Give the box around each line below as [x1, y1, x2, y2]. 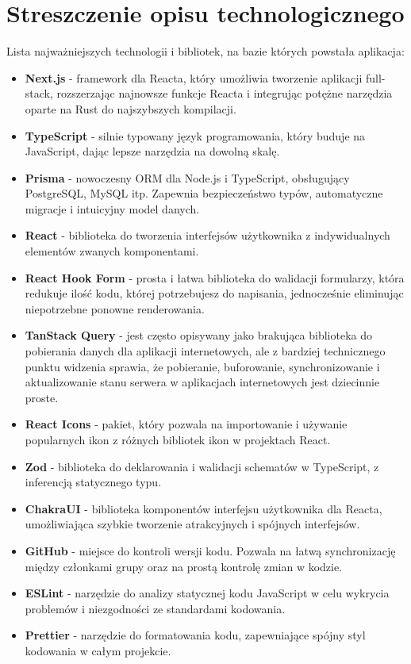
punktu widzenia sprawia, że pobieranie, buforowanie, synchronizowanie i [25, 358, 380, 374]
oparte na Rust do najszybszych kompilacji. [25, 100, 236, 117]
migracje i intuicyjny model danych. [25, 200, 200, 217]
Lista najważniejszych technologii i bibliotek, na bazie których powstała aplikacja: [6, 43, 405, 59]
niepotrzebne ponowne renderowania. [25, 300, 205, 317]
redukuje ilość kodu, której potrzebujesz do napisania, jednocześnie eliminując [25, 285, 404, 301]
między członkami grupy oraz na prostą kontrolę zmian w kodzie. [25, 558, 343, 574]
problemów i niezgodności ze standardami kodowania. [25, 600, 286, 616]
